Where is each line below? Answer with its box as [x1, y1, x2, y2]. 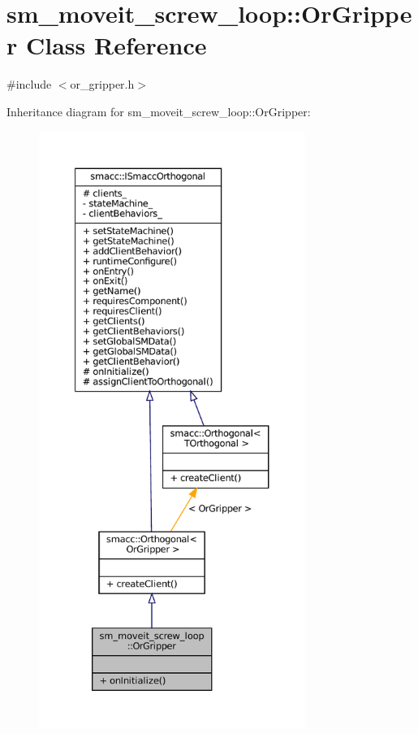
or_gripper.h [70, 76, 135, 93]
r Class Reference [6, 28, 207, 62]
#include [6, 76, 52, 93]
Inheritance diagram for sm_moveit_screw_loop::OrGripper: [6, 102, 311, 119]
